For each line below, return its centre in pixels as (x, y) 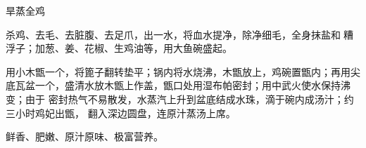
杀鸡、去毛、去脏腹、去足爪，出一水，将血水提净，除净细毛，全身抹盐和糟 (179, 34)
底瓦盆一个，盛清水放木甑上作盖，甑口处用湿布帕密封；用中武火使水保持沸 (178, 85)
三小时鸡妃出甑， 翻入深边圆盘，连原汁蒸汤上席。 (121, 113)
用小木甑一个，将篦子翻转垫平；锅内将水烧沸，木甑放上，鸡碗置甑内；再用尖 (183, 71)
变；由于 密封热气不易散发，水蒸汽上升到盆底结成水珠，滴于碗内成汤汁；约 (180, 99)
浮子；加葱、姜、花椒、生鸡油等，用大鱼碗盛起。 (119, 48)
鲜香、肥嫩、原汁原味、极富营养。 (84, 136)
